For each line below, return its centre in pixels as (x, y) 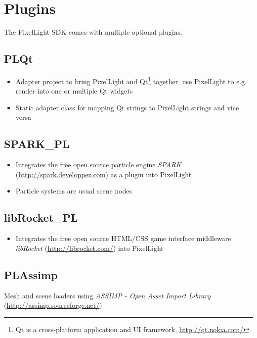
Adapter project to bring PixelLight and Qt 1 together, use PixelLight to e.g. (131, 80)
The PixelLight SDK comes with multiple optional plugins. (93, 32)
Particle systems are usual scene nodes (74, 191)
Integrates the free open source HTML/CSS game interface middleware (123, 238)
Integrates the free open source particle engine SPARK (98, 165)
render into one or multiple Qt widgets (74, 91)
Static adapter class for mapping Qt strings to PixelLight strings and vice (127, 107)
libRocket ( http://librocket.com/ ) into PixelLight (89, 248)
